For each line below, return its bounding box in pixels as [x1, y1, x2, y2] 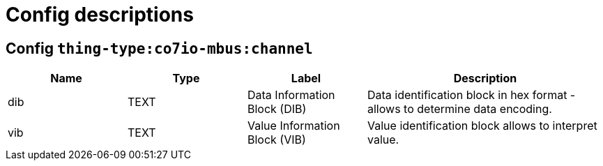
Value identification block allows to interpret [367, 119, 597, 133]
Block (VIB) [247, 133, 306, 147]
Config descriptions [6, 3, 194, 27]
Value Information [247, 119, 340, 133]
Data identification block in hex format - [367, 88, 576, 103]
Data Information [247, 88, 335, 103]
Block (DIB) [247, 102, 307, 116]
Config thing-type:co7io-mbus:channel [6, 39, 313, 57]
